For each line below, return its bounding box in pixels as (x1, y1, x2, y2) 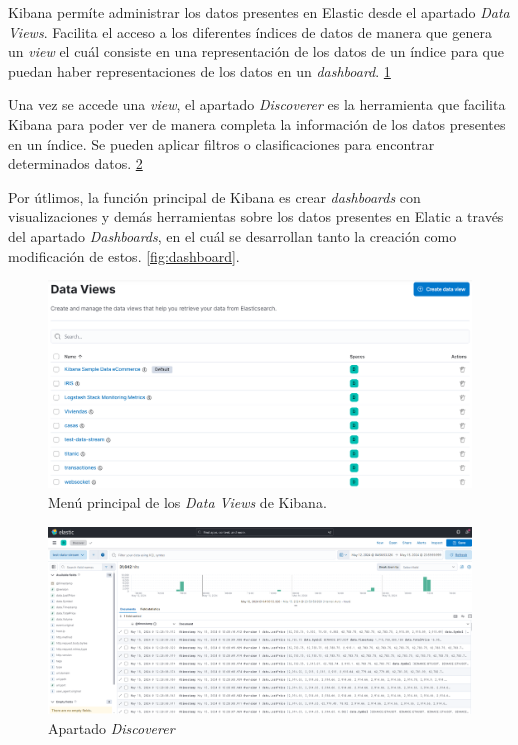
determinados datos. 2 (8, 153, 143, 174)
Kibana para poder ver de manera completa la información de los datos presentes (8, 113, 506, 134)
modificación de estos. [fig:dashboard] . (8, 245, 240, 266)
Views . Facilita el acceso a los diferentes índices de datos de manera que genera (8, 21, 492, 42)
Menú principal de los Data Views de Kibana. (48, 491, 327, 512)
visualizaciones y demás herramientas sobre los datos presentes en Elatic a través (8, 206, 504, 227)
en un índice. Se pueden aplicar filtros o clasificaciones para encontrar (8, 133, 435, 154)
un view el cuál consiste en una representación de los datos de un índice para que (8, 41, 504, 62)
